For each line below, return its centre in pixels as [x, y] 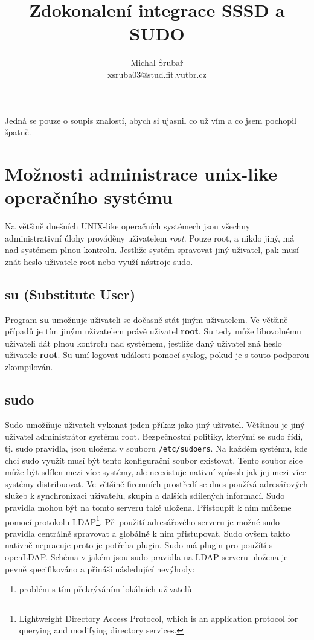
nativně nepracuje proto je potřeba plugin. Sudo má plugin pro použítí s [139, 545]
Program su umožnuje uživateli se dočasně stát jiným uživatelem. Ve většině [146, 319]
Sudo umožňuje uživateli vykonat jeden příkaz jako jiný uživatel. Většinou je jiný [155, 424]
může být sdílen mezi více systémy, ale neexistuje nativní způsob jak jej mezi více [155, 472]
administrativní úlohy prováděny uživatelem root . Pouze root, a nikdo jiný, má [150, 238]
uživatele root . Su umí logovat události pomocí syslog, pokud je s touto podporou [157, 355]
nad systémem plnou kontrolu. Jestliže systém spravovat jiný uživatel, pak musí [152, 250]
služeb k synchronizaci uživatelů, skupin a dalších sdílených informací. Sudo [145, 495]
